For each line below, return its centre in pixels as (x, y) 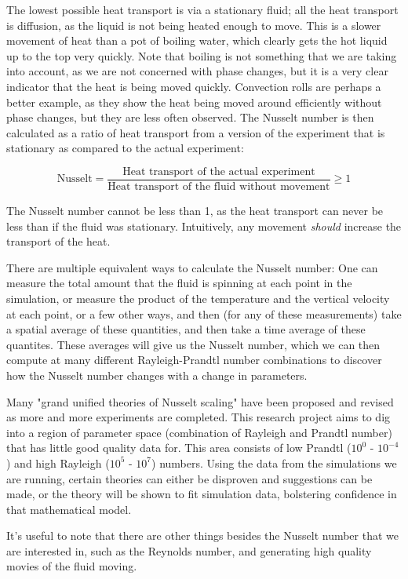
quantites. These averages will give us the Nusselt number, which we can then (193, 344)
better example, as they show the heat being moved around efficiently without (194, 102)
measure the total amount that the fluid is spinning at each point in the (179, 283)
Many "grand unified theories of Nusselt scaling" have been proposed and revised (200, 401)
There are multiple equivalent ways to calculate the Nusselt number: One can (192, 267)
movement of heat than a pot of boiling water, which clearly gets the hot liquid (197, 40)
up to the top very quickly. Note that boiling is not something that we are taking (202, 55)
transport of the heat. (58, 241)
